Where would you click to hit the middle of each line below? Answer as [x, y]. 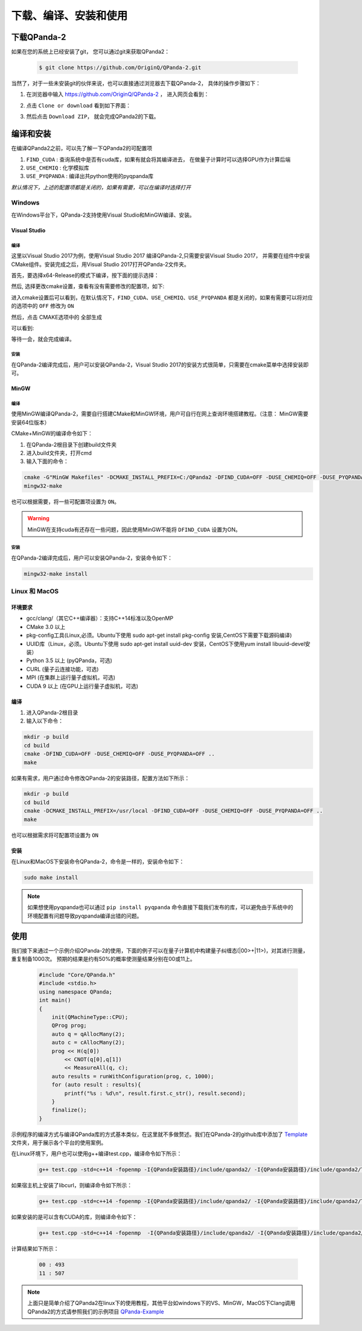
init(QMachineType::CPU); [90, 1017]
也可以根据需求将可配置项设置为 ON [55, 835]
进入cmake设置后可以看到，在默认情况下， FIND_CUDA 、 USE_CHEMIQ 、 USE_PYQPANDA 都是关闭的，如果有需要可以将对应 [162, 297]
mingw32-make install [56, 574]
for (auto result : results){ [96, 1085]
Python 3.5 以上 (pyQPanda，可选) [69, 660]
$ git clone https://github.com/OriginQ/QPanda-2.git [120, 68]
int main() [55, 1000]
